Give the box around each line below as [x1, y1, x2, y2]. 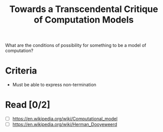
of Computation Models [33, 14, 134, 25]
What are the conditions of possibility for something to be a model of [5, 42, 147, 48]
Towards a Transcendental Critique [9, 3, 159, 15]
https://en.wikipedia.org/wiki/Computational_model [12, 116, 118, 122]
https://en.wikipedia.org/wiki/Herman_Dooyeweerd [12, 121, 117, 127]
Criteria [5, 65, 37, 76]
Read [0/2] [5, 99, 51, 110]
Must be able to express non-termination [12, 81, 96, 88]
